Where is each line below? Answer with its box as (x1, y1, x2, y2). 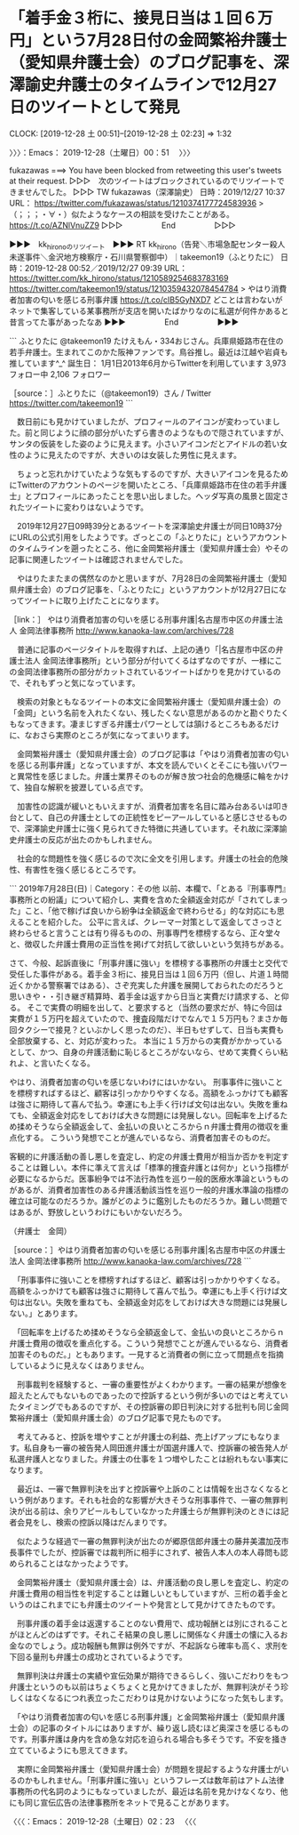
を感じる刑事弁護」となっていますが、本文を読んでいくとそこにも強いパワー (9, 760, 288, 770)
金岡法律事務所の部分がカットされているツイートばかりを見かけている (16, 666, 273, 677)
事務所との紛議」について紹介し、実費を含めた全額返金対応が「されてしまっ (9, 894, 288, 905)
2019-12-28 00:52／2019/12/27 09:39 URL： (24, 262, 188, 273)
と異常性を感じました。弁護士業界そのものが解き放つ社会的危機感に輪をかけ (9, 770, 289, 781)
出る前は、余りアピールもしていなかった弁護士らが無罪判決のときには (24, 1505, 281, 1517)
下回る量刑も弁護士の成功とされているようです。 (9, 1651, 188, 1662)
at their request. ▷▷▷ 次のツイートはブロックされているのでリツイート (9, 175, 278, 186)
